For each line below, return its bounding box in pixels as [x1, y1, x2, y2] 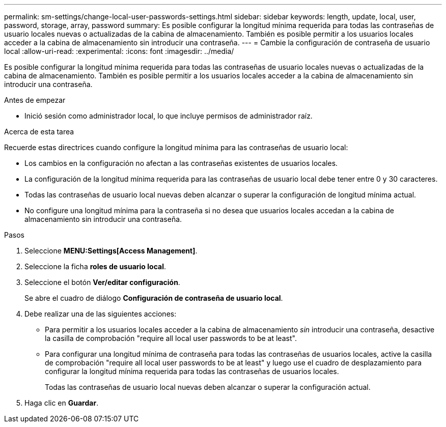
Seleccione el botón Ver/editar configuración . [24, 278, 180, 287]
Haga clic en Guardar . [24, 398, 99, 407]
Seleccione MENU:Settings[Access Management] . [24, 246, 198, 255]
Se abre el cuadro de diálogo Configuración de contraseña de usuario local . [24, 294, 283, 302]
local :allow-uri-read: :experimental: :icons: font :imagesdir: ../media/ [4, 47, 234, 55]
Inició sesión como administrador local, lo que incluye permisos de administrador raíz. [24, 111, 313, 120]
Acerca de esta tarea [4, 127, 74, 136]
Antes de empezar [4, 96, 66, 104]
